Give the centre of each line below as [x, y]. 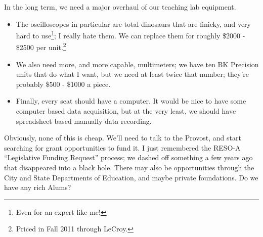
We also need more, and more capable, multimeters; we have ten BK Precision [137, 64]
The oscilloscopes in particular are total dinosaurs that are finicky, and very [133, 23]
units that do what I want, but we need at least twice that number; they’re [133, 74]
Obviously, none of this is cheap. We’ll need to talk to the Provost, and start [123, 138]
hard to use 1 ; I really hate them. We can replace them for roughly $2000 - [130, 35]
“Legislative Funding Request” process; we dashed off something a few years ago [128, 157]
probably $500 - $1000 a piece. [63, 84]
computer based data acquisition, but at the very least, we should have [126, 111]
